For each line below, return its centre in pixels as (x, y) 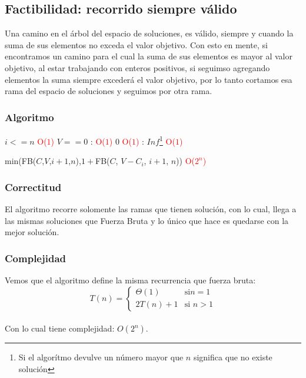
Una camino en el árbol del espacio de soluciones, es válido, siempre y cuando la (149, 33)
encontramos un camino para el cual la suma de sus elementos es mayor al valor (149, 56)
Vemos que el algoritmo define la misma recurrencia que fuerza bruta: (130, 280)
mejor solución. (32, 232)
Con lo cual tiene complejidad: (60, 328)
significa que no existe (233, 357)
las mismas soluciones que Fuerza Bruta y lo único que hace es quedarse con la (147, 220)
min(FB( (21, 161)
